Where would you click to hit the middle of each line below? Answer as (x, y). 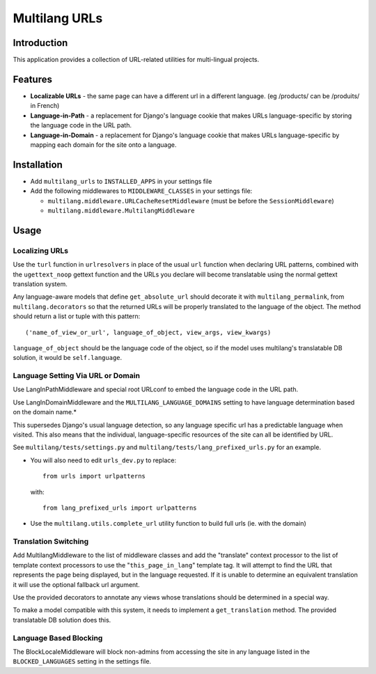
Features (32, 79)
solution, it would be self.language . (68, 358)
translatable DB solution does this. (62, 620)
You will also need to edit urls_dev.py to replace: (103, 460)
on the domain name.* (45, 412)
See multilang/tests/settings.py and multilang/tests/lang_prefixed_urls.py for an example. (167, 447)
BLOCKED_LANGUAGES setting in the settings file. (82, 661)
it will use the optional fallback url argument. (76, 584)
